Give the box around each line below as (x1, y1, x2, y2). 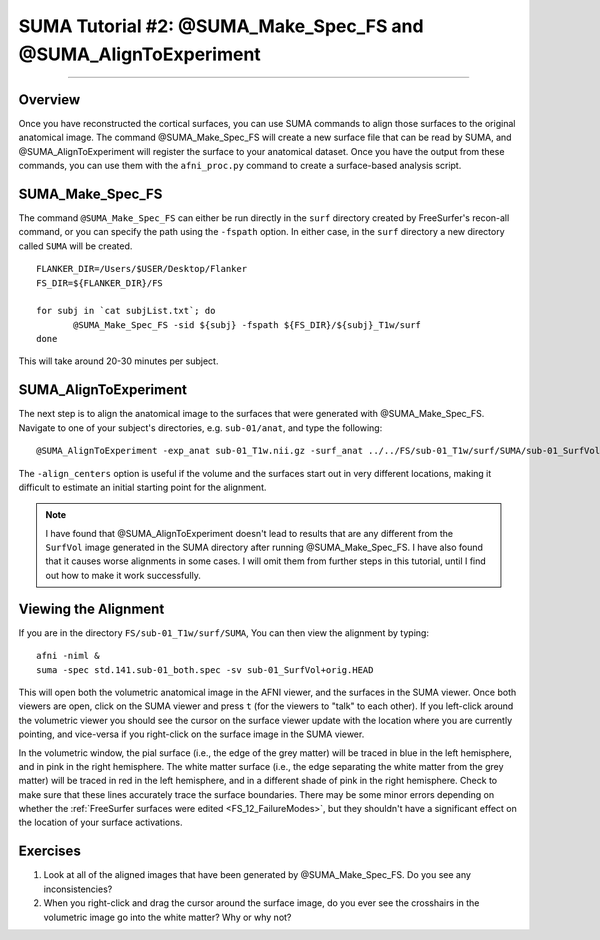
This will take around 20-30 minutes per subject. (18, 355, 219, 367)
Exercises (18, 843, 82, 860)
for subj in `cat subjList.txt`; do (36, 305, 216, 317)
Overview (18, 91, 81, 108)
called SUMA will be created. (18, 240, 133, 252)
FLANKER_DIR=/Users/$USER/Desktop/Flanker (36, 263, 248, 275)
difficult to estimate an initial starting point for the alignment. (18, 481, 267, 493)
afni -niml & (36, 650, 100, 662)
